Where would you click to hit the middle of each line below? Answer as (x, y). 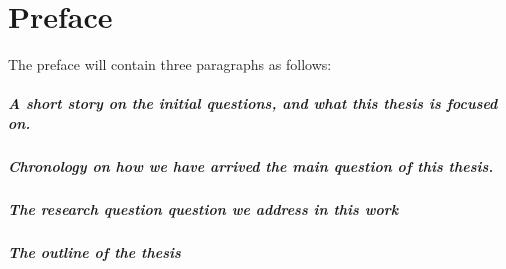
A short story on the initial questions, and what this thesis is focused (253, 103)
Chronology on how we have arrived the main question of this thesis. (251, 165)
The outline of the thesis (94, 251)
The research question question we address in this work (203, 208)
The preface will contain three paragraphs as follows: (170, 64)
